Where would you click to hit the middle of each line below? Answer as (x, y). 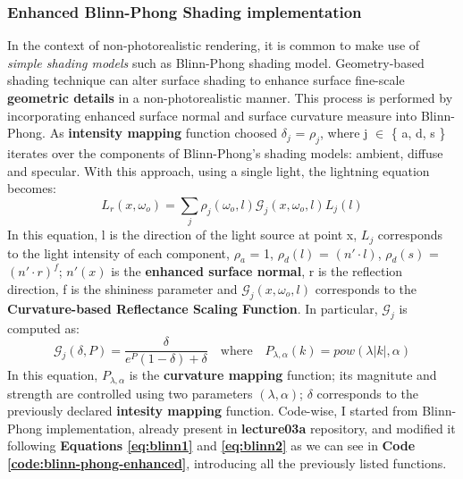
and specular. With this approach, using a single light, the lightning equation (219, 170)
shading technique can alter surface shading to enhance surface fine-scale (206, 80)
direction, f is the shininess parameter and (122, 288)
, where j (344, 133)
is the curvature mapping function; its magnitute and (283, 375)
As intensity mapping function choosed (164, 133)
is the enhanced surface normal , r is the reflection (257, 271)
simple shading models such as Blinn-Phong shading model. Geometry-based (216, 62)
